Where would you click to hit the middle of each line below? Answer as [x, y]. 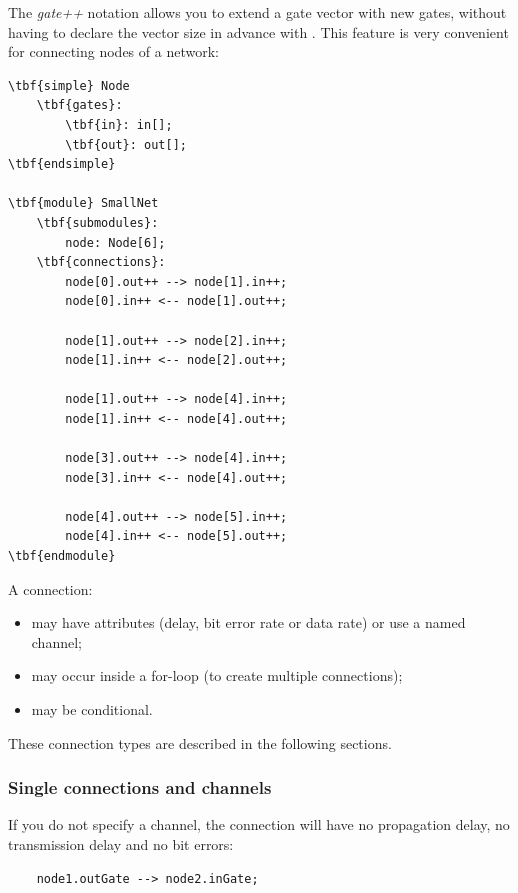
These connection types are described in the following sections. [200, 742]
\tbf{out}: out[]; [126, 144]
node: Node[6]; [115, 242]
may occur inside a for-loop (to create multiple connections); [217, 675]
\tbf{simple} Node [69, 85]
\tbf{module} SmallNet [83, 203]
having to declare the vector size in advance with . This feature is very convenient [258, 31]
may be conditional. [92, 709]
